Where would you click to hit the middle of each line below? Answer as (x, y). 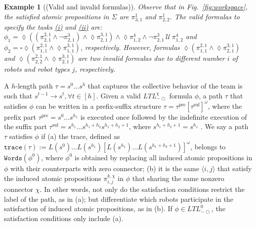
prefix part (20, 116)
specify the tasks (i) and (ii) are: (53, 26)
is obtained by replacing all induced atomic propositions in (164, 157)
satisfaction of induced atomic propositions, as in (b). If (88, 208)
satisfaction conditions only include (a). (64, 218)
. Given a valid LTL (126, 95)
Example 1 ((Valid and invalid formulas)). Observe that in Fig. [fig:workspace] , (126, 6)
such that (18, 95)
